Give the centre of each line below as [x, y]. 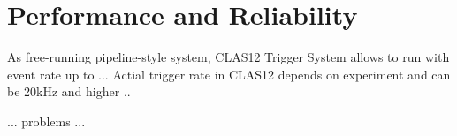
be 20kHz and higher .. [69, 91]
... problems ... [46, 121]
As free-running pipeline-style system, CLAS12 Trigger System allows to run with [228, 57]
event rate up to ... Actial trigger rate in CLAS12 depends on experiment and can [229, 74]
